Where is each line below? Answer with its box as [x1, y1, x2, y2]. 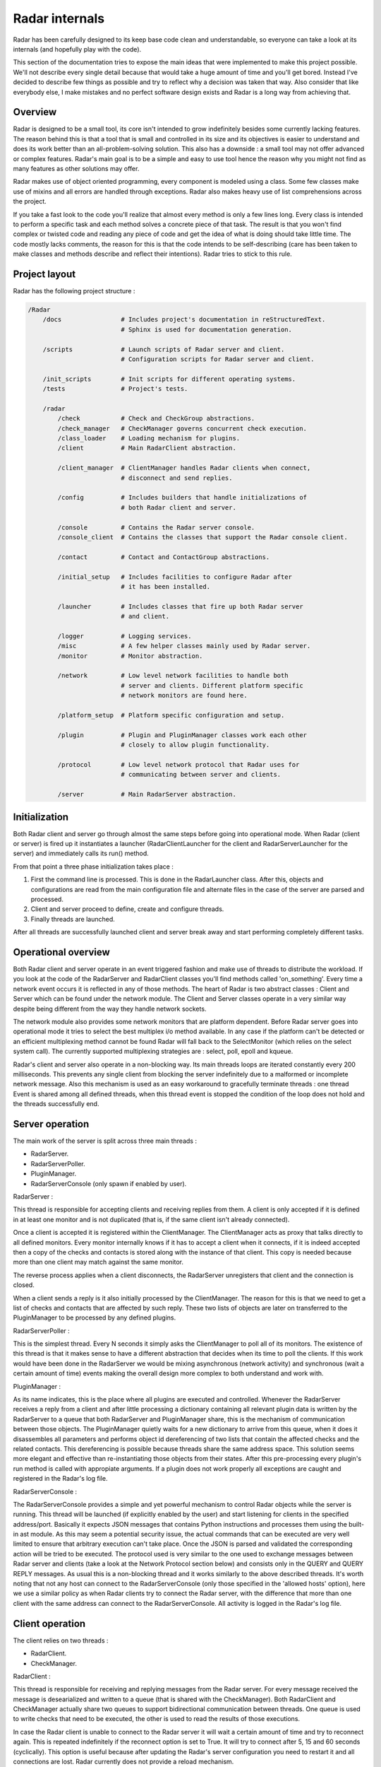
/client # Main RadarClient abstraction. [57, 444, 236, 452]
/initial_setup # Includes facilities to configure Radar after [57, 573, 293, 581]
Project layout [13, 268, 76, 280]
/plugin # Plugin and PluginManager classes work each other [57, 731, 307, 739]
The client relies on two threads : [13, 1636, 109, 1645]
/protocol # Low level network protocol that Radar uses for [57, 761, 300, 768]
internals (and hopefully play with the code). [13, 45, 142, 53]
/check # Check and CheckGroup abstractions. [57, 414, 255, 423]
